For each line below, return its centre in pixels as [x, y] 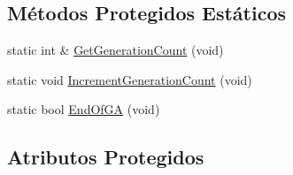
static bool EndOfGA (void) [84, 109]
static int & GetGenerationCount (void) [116, 50]
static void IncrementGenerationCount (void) [130, 79]
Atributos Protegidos [106, 157]
